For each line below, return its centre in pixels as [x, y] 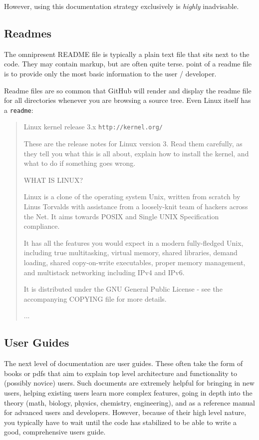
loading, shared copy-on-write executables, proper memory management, [134, 262]
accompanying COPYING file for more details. [95, 298]
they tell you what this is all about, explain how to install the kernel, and [136, 153]
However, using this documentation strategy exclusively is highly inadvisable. [122, 6]
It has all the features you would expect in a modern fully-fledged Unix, [133, 242]
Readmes [28, 33]
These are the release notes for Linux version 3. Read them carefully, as [133, 144]
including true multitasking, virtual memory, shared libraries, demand [130, 252]
